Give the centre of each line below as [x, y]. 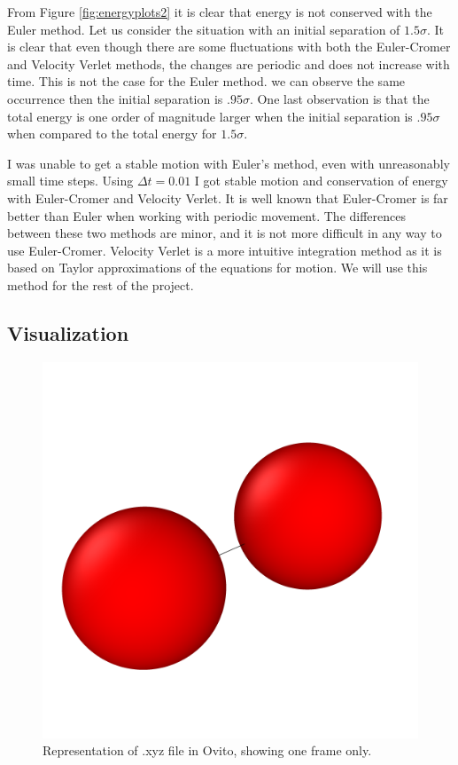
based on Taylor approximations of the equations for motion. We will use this [217, 268]
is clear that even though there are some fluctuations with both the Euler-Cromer [229, 47]
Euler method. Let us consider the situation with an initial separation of [204, 29]
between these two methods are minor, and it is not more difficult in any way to [225, 233]
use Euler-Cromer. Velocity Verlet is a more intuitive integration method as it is [225, 250]
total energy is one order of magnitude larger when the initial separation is [210, 116]
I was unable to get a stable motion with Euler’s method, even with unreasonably [229, 163]
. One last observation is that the [339, 98]
